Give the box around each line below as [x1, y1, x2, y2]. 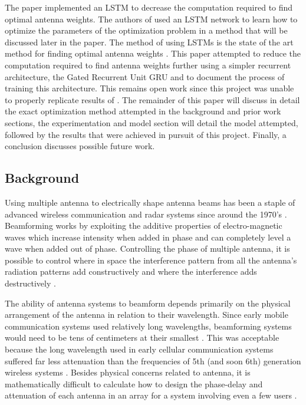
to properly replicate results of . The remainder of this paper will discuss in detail [5, 93, 300, 106]
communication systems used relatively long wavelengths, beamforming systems [5, 320, 292, 332]
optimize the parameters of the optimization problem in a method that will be [5, 24, 288, 37]
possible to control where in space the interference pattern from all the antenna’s [5, 253, 297, 266]
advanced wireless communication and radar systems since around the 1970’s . [5, 208, 287, 220]
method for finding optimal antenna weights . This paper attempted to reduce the [5, 47, 301, 60]
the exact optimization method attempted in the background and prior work [5, 105, 281, 117]
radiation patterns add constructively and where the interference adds [5, 265, 257, 278]
